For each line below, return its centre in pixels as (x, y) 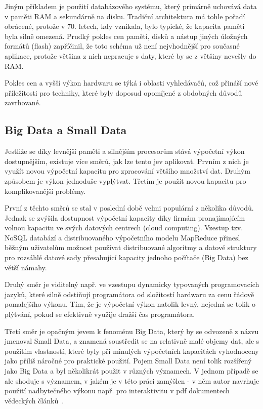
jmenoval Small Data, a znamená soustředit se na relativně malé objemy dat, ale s (132, 341)
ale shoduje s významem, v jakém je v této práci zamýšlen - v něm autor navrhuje (132, 380)
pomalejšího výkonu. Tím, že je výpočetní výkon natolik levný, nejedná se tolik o (130, 304)
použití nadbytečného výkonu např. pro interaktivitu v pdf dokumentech (117, 391)
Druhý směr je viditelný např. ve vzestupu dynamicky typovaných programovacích (132, 284)
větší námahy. (26, 267)
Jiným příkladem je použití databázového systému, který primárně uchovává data (131, 6)
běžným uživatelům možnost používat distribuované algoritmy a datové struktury (131, 247)
